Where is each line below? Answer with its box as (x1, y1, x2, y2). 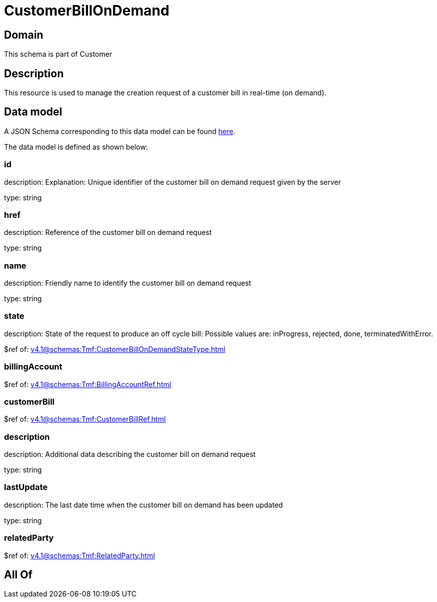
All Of (4, 568, 33, 581)
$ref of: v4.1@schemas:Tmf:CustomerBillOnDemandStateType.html (4, 344, 226, 353)
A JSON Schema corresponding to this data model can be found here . (4, 127, 236, 136)
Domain (4, 28, 44, 41)
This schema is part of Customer (4, 50, 113, 59)
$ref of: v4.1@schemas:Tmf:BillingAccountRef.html (4, 380, 171, 389)
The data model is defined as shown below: (4, 142, 148, 151)
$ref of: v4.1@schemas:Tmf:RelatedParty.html (4, 551, 155, 560)
